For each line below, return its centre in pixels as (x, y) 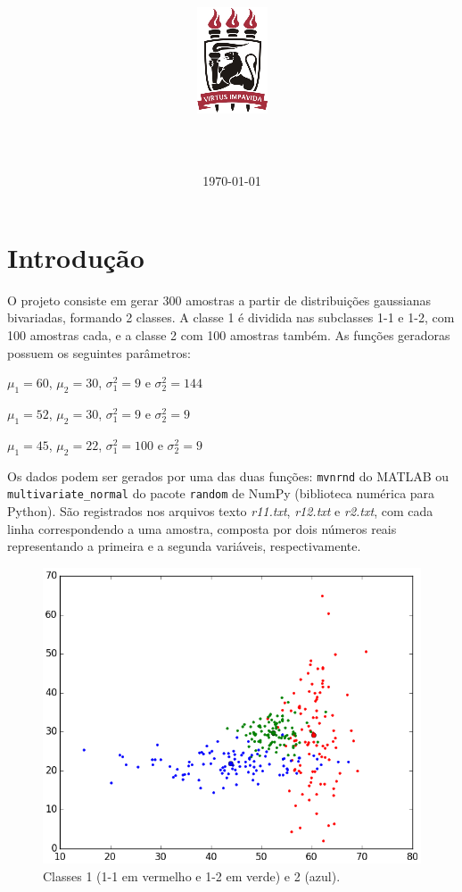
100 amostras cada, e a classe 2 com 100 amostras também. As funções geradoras (229, 335)
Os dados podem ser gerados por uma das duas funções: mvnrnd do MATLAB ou (228, 475)
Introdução (76, 257)
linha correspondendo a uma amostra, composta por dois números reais (202, 528)
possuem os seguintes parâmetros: (99, 352)
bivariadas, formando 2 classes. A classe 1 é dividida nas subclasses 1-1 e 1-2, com (231, 317)
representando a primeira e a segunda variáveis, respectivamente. (184, 546)
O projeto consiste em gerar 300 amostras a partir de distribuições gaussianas (219, 300)
